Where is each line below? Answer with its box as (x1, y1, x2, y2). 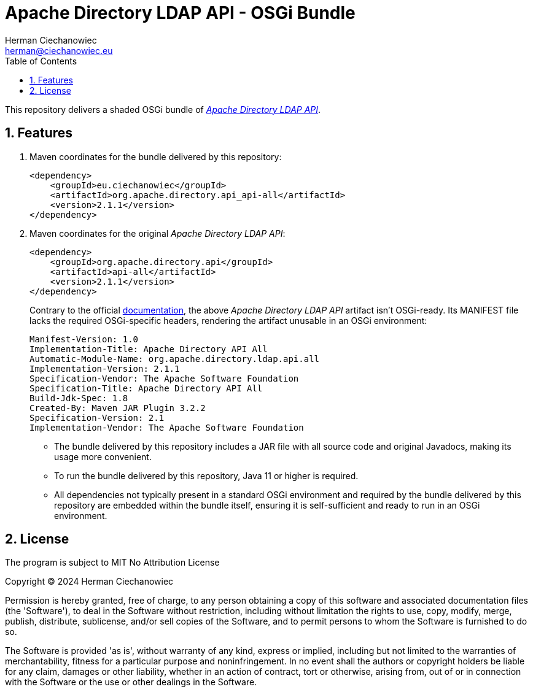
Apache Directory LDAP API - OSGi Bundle (5, 2, 356, 23)
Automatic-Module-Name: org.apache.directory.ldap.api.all (29, 353, 320, 364)
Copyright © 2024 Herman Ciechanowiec (5, 576, 174, 587)
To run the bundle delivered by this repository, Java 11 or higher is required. (54, 470, 359, 481)
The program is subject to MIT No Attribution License (5, 557, 220, 568)
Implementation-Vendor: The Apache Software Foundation (29, 422, 304, 433)
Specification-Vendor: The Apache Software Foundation (29, 373, 299, 383)
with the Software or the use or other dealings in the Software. (5, 677, 257, 688)
